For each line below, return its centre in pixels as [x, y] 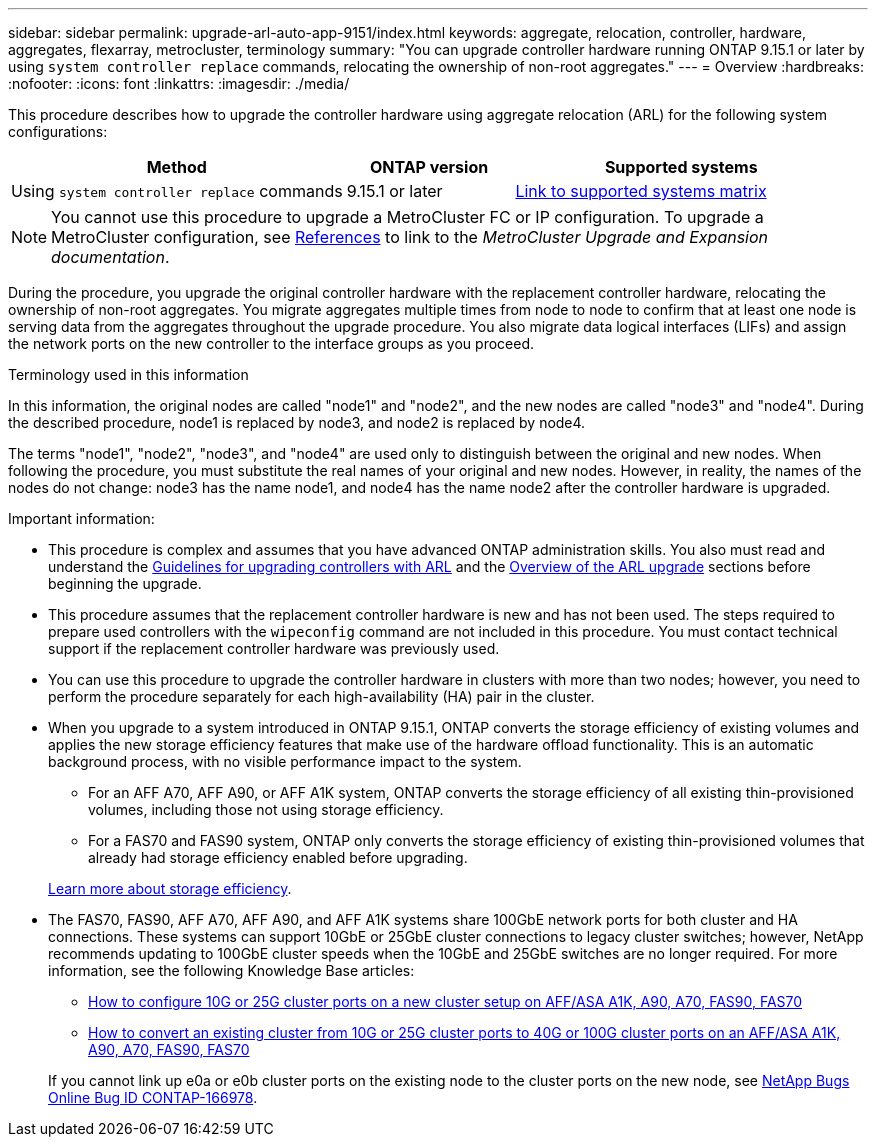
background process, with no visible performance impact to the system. [285, 761]
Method [176, 167]
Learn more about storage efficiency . [170, 888]
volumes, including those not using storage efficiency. [266, 809]
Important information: [81, 518]
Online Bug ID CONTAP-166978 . [153, 1097]
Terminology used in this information [128, 374]
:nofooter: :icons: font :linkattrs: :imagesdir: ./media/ [179, 83]
